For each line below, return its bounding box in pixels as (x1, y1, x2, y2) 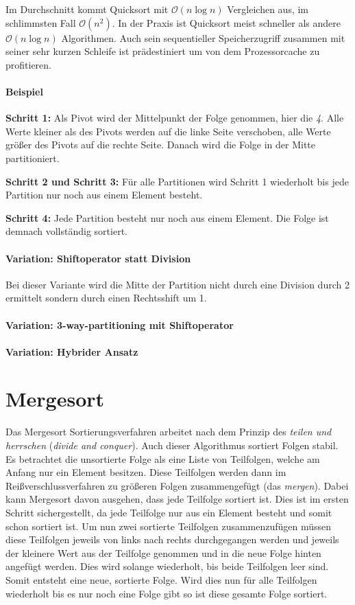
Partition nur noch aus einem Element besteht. (5, 187, 203, 202)
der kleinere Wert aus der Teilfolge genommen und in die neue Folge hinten (5, 545, 321, 560)
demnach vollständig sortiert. (5, 224, 127, 238)
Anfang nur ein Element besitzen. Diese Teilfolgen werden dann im (5, 465, 286, 479)
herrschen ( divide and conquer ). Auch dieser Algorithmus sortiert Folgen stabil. (5, 438, 339, 452)
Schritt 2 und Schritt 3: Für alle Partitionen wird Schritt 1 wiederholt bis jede (5, 174, 349, 188)
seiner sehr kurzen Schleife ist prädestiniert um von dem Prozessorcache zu (5, 44, 320, 58)
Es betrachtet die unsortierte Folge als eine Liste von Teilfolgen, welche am (5, 451, 320, 466)
